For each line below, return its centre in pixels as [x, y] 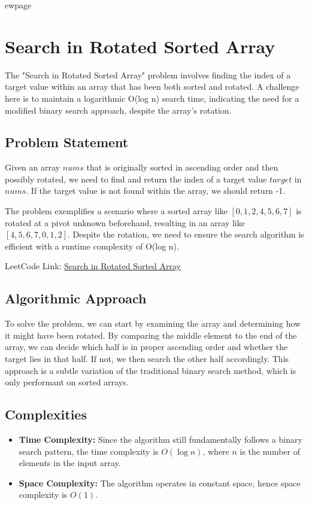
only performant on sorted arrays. [67, 382]
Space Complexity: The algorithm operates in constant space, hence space [160, 483]
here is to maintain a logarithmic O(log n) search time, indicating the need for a [152, 98]
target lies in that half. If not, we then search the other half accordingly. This [147, 359]
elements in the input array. [70, 463]
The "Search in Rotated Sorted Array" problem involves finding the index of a [148, 74]
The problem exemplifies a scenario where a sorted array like [116, 211]
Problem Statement [67, 142]
